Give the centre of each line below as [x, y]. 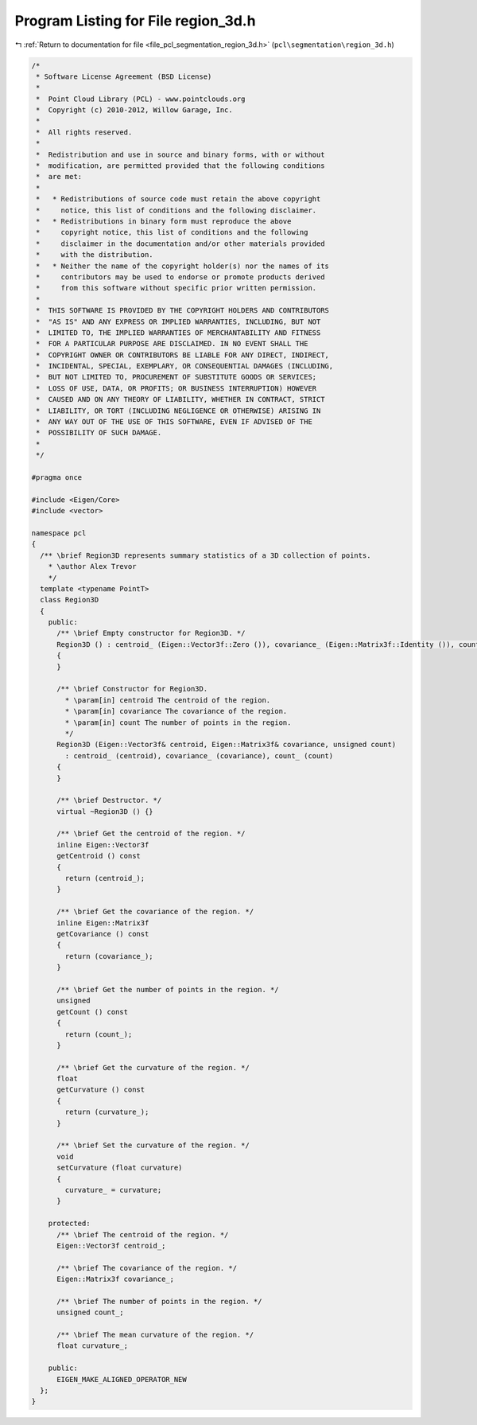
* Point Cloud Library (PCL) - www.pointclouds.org [141, 99]
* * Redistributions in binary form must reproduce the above [164, 222]
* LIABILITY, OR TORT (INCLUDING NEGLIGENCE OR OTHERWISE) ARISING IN [178, 411]
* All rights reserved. [84, 132]
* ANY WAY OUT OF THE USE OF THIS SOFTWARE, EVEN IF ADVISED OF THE [175, 422]
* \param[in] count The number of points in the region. [178, 722]
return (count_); [99, 1034]
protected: [69, 1224]
